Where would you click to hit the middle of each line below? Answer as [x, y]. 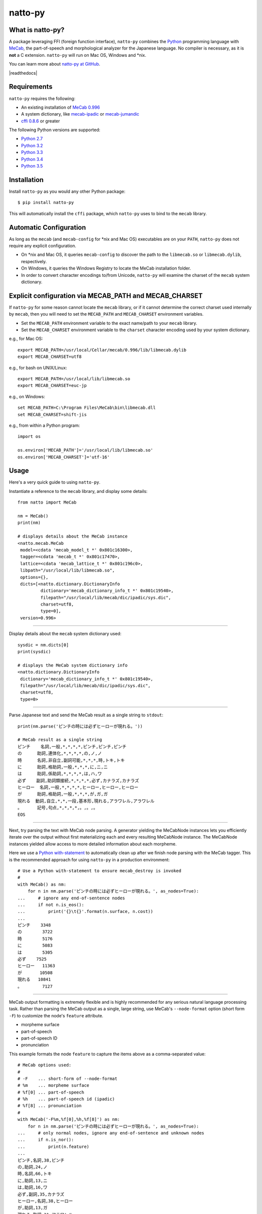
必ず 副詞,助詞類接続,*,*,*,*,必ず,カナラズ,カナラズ [78, 780]
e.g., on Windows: [27, 396]
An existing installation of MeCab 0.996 [61, 107]
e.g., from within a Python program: [44, 425]
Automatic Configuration [48, 228]
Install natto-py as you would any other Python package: [67, 191]
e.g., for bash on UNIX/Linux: [38, 368]
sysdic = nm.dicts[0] [43, 645]
